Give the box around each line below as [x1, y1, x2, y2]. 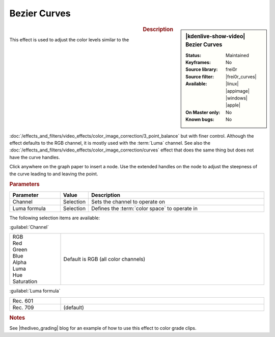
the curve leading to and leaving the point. [9, 171, 98, 177]
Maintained [226, 52, 250, 58]
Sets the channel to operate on [91, 198, 166, 205]
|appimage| [226, 88, 250, 94]
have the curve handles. [9, 154, 61, 160]
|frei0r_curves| [226, 73, 257, 80]
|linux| [226, 81, 239, 87]
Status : [185, 52, 201, 58]
